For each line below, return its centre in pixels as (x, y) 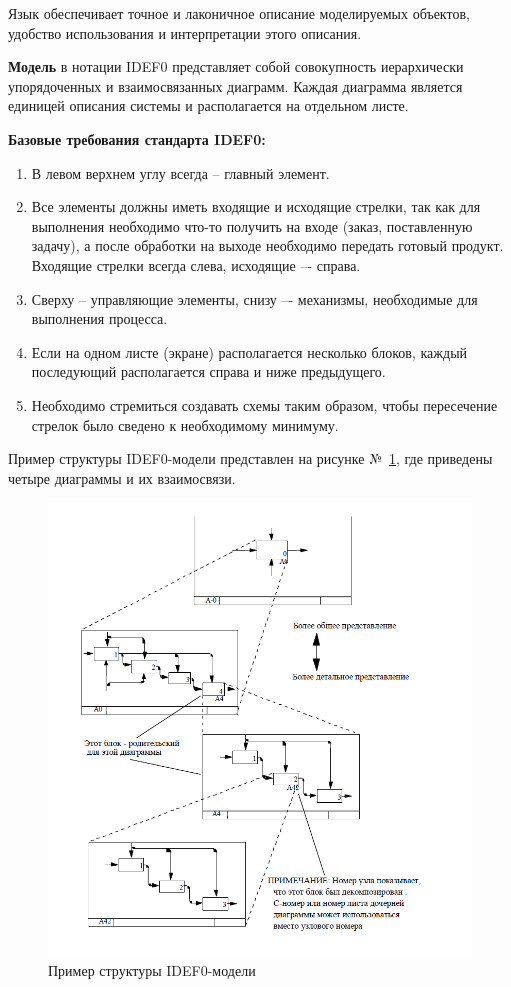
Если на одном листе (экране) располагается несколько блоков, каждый (249, 351)
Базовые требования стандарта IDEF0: (137, 138)
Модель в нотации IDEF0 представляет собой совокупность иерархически (236, 66)
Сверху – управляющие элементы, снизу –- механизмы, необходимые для (254, 298)
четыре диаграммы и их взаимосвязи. (122, 477)
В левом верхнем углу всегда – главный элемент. (180, 172)
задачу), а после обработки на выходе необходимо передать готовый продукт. (267, 245)
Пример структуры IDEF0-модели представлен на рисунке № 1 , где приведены (250, 458)
